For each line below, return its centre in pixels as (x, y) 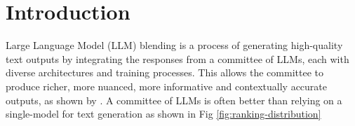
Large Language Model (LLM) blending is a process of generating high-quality (174, 45)
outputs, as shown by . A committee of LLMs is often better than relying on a (174, 100)
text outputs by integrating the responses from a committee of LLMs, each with (177, 58)
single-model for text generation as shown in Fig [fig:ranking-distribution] (163, 114)
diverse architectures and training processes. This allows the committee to (165, 72)
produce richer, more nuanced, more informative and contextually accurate (167, 86)
